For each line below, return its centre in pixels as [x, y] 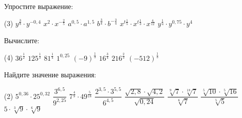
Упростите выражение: [39, 6]
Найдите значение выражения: [50, 75]
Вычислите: [22, 40]
